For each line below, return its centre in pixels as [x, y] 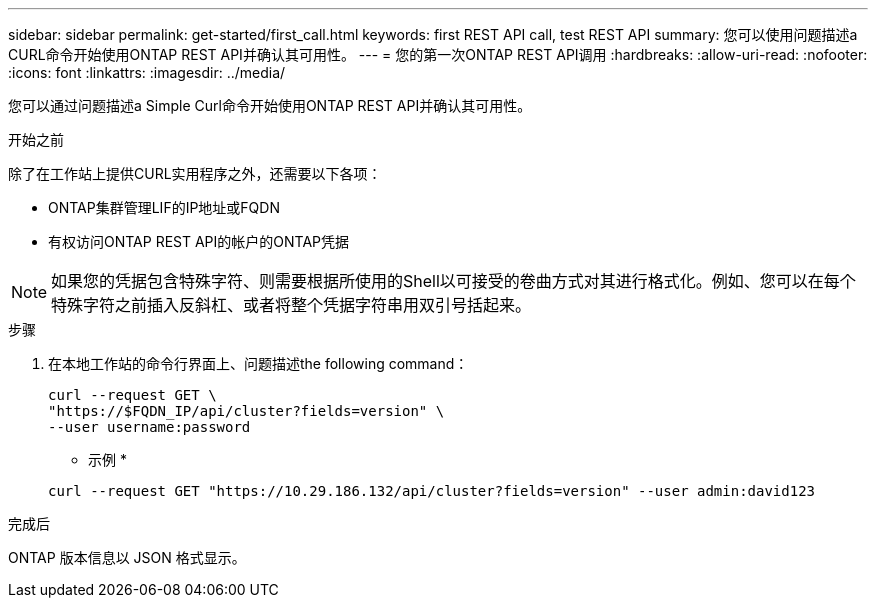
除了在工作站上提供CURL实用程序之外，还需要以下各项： [195, 173]
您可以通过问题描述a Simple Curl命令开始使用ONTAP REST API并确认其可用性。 [270, 105]
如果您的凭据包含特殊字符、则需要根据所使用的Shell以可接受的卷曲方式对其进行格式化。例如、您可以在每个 [453, 281]
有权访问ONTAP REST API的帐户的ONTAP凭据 [199, 241]
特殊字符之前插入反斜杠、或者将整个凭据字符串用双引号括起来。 [291, 305]
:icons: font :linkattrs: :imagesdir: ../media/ [147, 72]
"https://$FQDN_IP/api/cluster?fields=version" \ [246, 411]
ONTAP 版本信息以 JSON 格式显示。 [127, 557]
